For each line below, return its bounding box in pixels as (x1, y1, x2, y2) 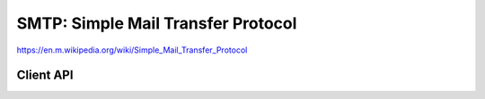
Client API (16, 68, 74, 83)
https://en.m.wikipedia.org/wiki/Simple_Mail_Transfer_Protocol (16, 45, 248, 55)
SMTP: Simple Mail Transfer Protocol (16, 13, 297, 33)
